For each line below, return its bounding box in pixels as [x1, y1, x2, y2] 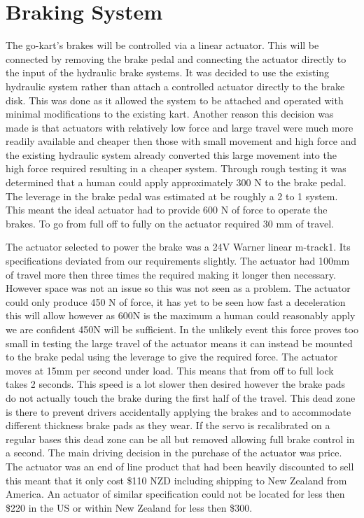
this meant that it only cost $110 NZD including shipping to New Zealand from [6, 472, 347, 487]
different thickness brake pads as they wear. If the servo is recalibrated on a [6, 418, 330, 433]
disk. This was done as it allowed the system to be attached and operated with [6, 92, 344, 107]
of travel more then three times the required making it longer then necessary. [6, 267, 336, 281]
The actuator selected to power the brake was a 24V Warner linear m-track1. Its [6, 239, 351, 254]
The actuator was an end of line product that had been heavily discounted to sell [6, 458, 354, 473]
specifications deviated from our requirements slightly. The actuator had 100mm [6, 253, 350, 268]
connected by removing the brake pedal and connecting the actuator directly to [6, 51, 346, 66]
